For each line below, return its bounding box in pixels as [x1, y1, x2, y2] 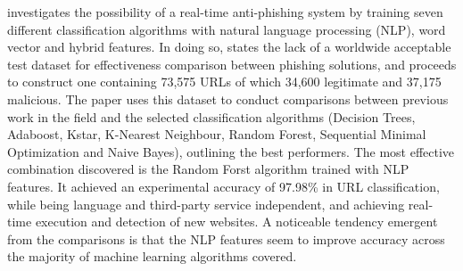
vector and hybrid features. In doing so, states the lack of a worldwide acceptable [7, 37, 451, 56]
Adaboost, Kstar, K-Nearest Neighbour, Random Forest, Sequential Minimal [7, 125, 426, 144]
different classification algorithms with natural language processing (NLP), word [7, 20, 446, 38]
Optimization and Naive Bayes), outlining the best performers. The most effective [7, 142, 455, 160]
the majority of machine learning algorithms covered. [7, 247, 297, 266]
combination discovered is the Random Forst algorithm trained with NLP [7, 160, 409, 178]
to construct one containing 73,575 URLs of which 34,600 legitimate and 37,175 [7, 72, 442, 91]
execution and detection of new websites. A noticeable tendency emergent [35, 212, 438, 231]
